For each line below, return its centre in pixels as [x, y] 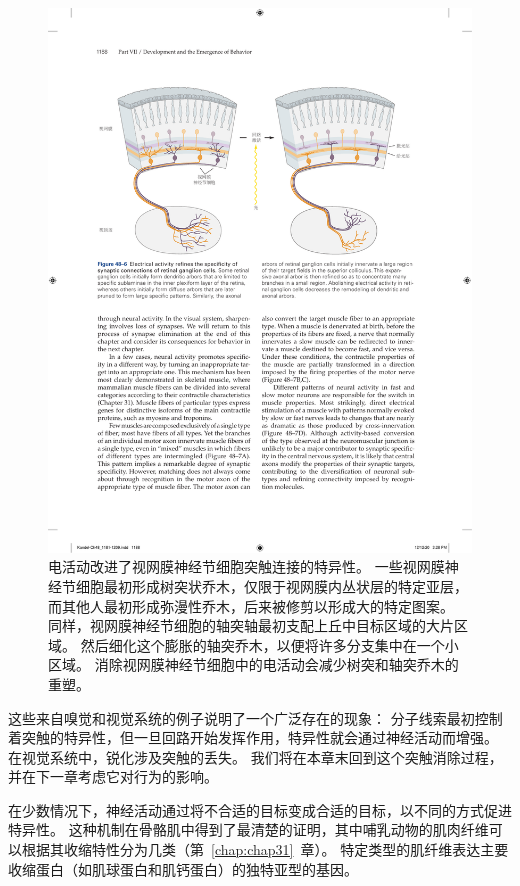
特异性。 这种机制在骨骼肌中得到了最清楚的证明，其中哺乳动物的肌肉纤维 [248, 829]
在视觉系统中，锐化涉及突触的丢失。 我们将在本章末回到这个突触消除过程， [255, 756]
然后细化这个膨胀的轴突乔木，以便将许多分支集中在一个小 [269, 644]
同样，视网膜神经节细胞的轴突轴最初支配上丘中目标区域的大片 [251, 625]
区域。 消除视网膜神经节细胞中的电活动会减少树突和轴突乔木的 [253, 664]
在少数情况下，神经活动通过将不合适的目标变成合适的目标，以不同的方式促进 [260, 809]
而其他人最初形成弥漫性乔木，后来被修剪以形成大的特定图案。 [251, 605]
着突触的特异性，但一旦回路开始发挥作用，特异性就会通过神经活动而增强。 [253, 737]
